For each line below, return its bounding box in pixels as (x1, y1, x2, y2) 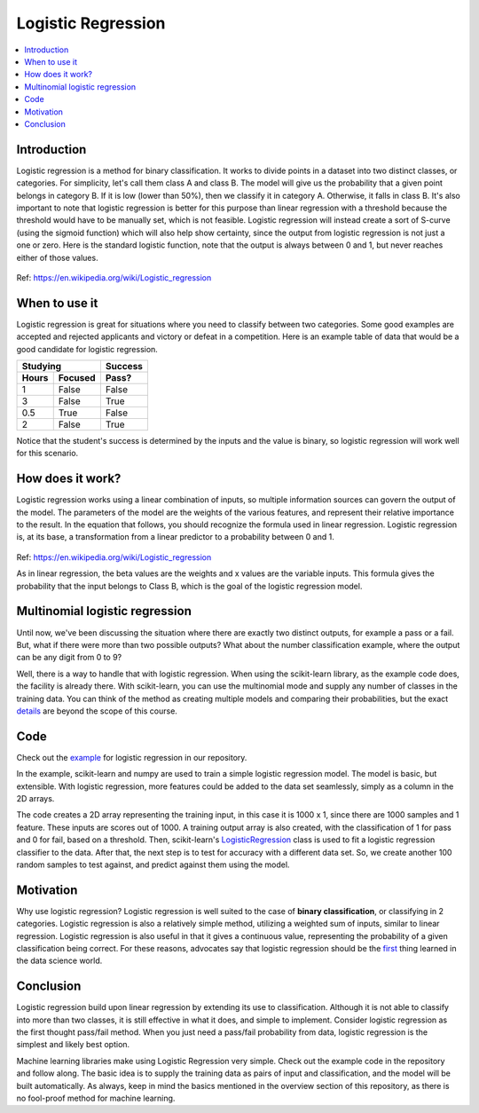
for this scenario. (16, 448, 79, 459)
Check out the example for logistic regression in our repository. (16, 752, 247, 762)
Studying (21, 360, 62, 372)
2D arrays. (16, 793, 55, 803)
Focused (58, 372, 97, 383)
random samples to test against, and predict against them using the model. (16, 859, 290, 870)
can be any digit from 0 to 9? (16, 652, 122, 663)
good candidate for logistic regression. (16, 343, 159, 354)
